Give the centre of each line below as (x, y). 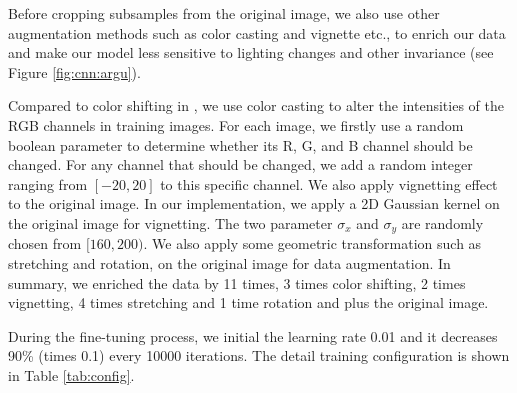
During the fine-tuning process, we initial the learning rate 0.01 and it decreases (253, 335)
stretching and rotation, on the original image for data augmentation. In (229, 262)
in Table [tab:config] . (71, 374)
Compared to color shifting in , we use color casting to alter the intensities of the (256, 105)
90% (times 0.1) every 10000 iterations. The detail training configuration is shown (259, 355)
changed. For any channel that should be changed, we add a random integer (240, 164)
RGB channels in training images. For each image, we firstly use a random (236, 124)
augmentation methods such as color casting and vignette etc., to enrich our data (257, 32)
